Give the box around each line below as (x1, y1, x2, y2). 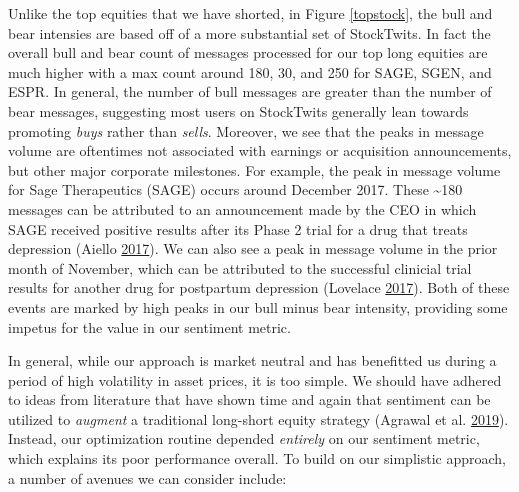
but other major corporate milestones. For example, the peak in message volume (8, 159, 501, 180)
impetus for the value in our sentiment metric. (8, 316, 291, 337)
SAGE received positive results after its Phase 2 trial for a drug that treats (8, 218, 468, 239)
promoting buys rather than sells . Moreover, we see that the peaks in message (8, 120, 484, 141)
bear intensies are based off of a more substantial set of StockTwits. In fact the (8, 22, 491, 43)
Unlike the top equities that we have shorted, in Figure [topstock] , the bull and (8, 3, 493, 23)
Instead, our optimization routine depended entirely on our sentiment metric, (8, 428, 480, 449)
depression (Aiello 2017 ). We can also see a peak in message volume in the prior (8, 238, 498, 259)
